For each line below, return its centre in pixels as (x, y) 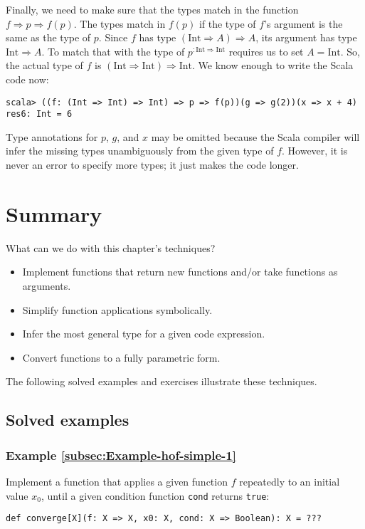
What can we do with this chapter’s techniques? (111, 247)
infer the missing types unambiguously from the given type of (140, 151)
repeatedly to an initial (290, 481)
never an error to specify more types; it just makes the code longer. (152, 165)
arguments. (47, 285)
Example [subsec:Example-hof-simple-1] (121, 455)
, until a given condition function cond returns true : (155, 495)
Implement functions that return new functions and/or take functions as (180, 272)
